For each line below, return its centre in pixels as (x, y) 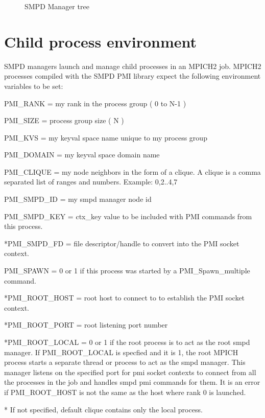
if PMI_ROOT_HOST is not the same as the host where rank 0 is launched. (125, 392)
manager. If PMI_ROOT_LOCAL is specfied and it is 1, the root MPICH (121, 352)
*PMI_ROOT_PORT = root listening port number (86, 325)
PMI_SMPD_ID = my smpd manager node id (78, 199)
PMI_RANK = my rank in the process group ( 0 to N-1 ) (95, 103)
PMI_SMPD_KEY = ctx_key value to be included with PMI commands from (128, 216)
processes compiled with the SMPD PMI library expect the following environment (132, 76)
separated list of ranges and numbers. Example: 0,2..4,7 (91, 182)
